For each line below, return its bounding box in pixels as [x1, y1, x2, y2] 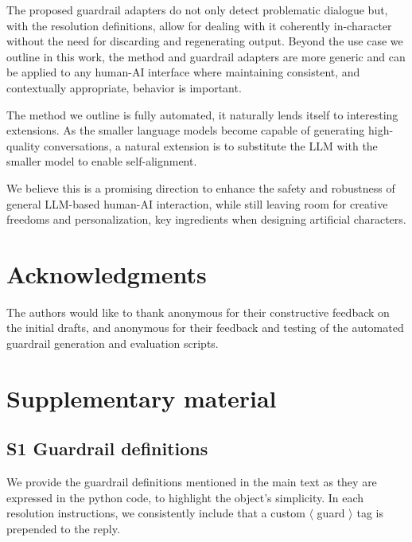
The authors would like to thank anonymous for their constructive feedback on [6, 303, 390, 320]
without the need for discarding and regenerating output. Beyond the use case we [6, 33, 403, 49]
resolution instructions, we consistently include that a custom [6, 505, 305, 521]
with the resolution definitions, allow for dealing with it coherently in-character [6, 17, 392, 33]
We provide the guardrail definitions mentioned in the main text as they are [6, 474, 377, 490]
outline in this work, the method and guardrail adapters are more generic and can [6, 48, 406, 64]
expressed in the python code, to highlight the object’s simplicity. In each [6, 489, 364, 505]
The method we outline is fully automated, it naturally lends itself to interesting [6, 106, 398, 123]
